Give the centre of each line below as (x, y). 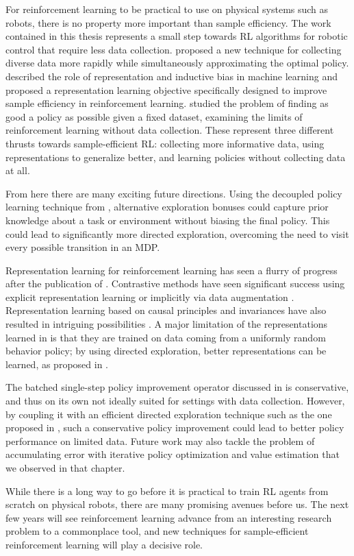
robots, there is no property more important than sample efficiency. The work (168, 22)
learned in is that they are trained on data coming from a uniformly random (166, 337)
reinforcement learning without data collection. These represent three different (170, 130)
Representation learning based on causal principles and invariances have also (166, 310)
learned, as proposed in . (57, 364)
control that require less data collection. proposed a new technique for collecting (174, 49)
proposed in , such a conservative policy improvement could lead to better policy (175, 427)
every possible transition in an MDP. (83, 247)
